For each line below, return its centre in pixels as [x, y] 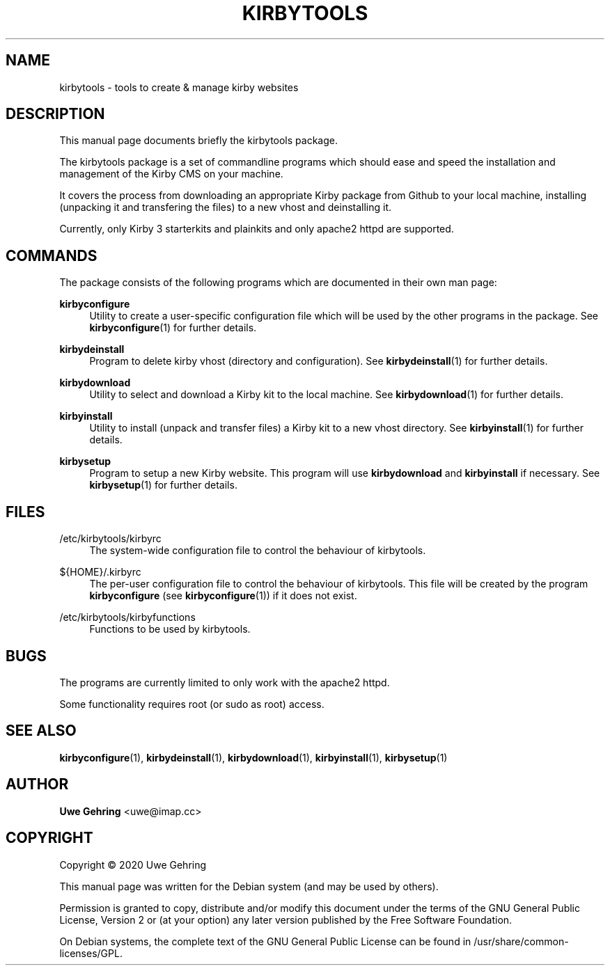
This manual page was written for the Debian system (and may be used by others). [249, 886]
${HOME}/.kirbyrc [100, 572]
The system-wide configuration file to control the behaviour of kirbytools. [258, 551]
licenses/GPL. [91, 953]
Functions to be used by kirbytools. [170, 629]
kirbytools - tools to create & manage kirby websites [179, 87]
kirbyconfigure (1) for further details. [173, 328]
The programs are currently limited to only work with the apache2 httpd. [225, 682]
